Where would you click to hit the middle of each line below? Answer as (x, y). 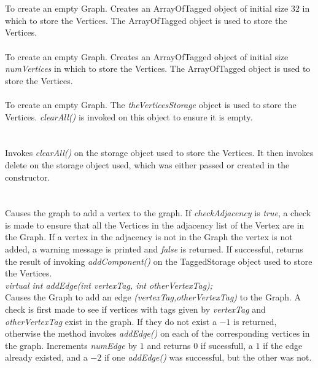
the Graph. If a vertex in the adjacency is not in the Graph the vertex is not (149, 237)
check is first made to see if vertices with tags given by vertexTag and (135, 309)
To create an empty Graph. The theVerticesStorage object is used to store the (151, 104)
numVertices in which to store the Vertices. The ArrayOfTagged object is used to (158, 69)
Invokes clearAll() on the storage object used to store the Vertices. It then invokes (159, 153)
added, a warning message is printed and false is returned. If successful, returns (154, 249)
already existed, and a (46, 357)
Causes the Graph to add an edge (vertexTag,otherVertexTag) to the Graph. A (153, 297)
